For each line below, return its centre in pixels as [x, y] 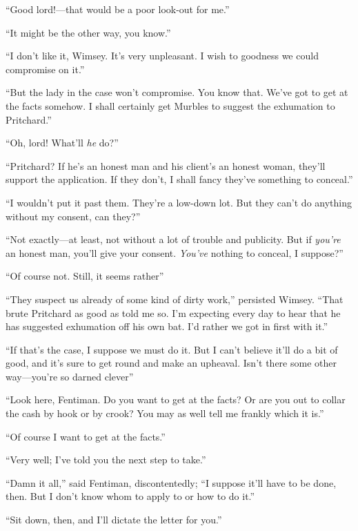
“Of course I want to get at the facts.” [86, 436]
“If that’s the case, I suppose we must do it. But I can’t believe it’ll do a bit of [172, 349]
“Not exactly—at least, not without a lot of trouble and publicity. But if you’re [173, 239]
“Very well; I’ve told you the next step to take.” [106, 460]
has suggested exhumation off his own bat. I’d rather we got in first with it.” [167, 326]
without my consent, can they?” [73, 216]
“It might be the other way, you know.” [88, 32]
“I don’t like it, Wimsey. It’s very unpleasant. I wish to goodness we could [162, 56]
